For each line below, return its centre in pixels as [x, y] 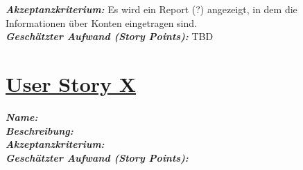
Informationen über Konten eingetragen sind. [101, 22]
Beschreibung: [40, 130]
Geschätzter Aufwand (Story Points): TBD [110, 36]
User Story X [71, 83]
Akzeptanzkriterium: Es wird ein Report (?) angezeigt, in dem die [151, 9]
